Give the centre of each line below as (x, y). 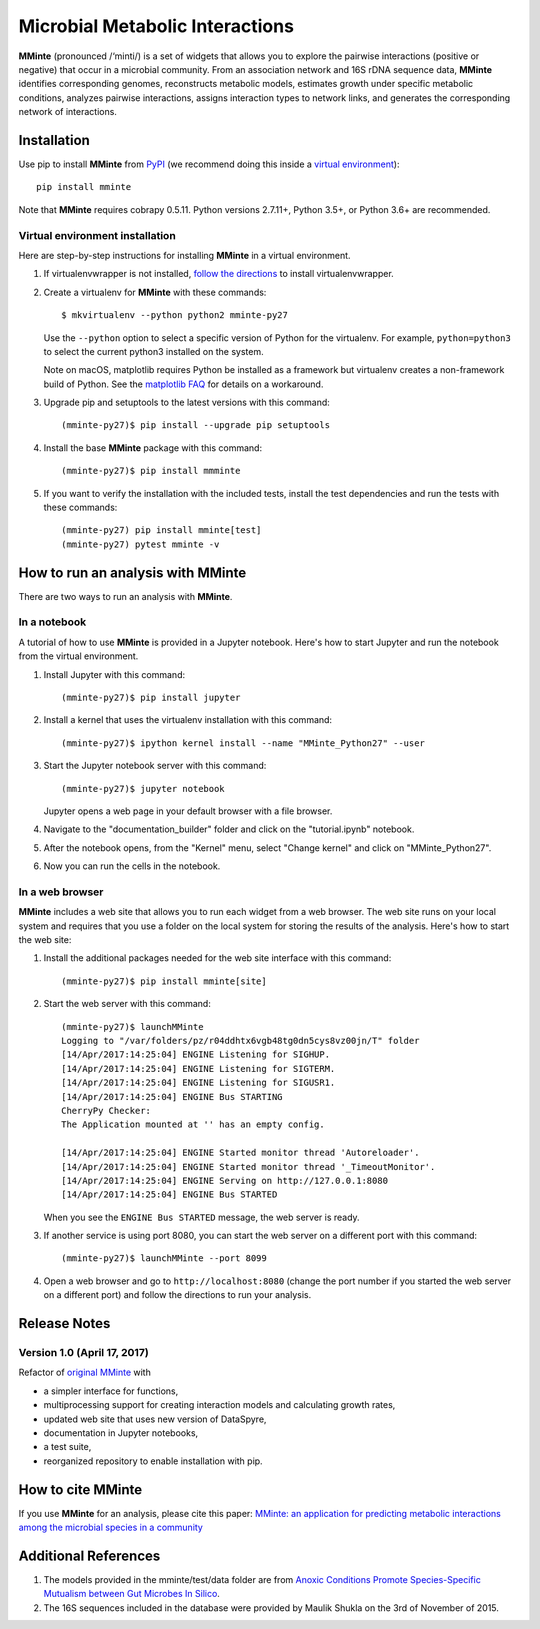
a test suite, (67, 1447)
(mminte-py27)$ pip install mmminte (151, 471)
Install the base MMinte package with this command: (153, 447)
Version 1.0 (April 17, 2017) (83, 1353)
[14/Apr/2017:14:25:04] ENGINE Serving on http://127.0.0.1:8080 (225, 1180)
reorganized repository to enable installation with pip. (153, 1461)
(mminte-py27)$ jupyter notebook (143, 788)
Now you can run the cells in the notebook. (132, 866)
